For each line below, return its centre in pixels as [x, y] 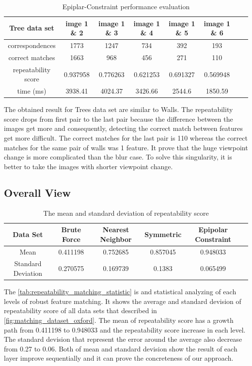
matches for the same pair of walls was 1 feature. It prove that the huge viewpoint [126, 147]
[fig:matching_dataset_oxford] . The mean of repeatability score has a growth [119, 320]
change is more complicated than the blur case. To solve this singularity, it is [118, 157]
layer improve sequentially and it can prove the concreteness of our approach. [119, 358]
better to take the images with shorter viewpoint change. [88, 166]
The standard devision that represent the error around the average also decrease [123, 339]
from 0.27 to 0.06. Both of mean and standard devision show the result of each [121, 348]
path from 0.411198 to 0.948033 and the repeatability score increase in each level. [125, 329]
